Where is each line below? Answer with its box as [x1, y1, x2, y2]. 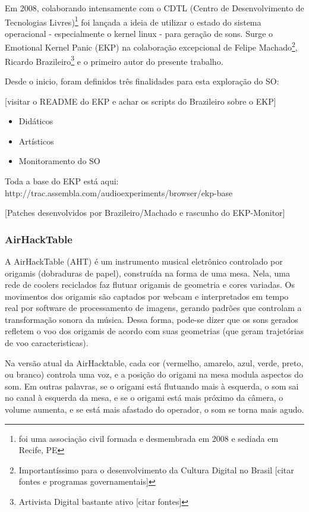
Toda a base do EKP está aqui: [5, 174, 119, 187]
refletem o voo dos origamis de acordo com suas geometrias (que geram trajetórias [5, 325, 304, 337]
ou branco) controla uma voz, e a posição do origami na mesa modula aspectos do [5, 368, 304, 381]
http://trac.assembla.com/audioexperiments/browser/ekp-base [5, 186, 233, 199]
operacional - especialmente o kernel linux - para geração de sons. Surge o [5, 27, 273, 39]
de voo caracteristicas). [5, 337, 89, 349]
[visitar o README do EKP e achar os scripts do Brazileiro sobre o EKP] [5, 95, 276, 107]
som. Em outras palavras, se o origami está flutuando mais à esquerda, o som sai [5, 379, 299, 392]
